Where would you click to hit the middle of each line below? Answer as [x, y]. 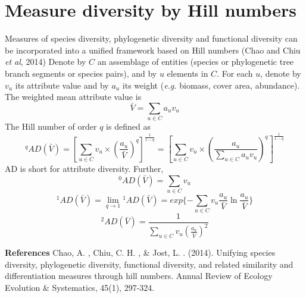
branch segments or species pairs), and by [81, 73]
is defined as [128, 126]
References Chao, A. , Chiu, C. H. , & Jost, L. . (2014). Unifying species [140, 252]
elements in [188, 73]
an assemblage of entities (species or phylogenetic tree [196, 62]
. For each [235, 73]
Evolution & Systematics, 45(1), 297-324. [80, 287]
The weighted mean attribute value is [73, 97]
